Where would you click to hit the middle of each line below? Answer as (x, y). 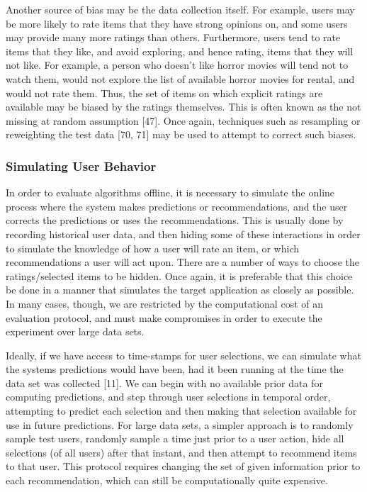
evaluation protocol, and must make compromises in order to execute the (164, 317)
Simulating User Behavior (81, 166)
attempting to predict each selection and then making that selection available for (181, 411)
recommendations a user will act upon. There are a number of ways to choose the (182, 262)
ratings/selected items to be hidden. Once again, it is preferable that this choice (179, 275)
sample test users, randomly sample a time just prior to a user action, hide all (175, 438)
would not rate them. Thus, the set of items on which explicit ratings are (164, 93)
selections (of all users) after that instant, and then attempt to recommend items (181, 452)
